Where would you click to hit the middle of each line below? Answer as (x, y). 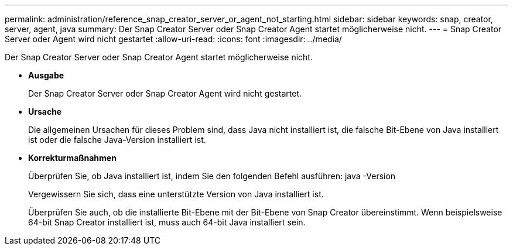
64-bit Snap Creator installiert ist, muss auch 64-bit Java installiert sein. (167, 222)
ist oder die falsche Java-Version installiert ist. (117, 140)
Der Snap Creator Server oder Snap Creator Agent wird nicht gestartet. (165, 93)
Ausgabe (46, 75)
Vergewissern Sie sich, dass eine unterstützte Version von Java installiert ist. (176, 194)
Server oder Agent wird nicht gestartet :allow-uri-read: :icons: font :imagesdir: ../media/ (173, 39)
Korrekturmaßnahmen (72, 158)
